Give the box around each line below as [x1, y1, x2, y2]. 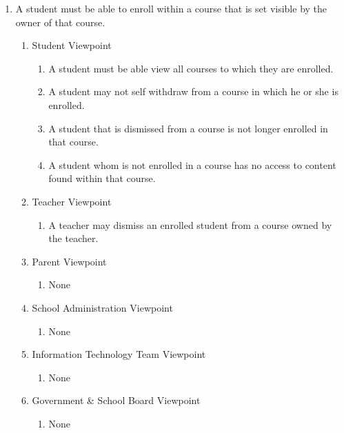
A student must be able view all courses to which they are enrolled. [48, 61, 334, 75]
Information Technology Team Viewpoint [32, 347, 206, 361]
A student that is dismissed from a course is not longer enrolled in [48, 121, 328, 135]
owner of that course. [15, 14, 105, 29]
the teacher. [48, 231, 99, 245]
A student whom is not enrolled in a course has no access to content [48, 157, 336, 172]
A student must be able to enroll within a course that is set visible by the [15, 1, 327, 15]
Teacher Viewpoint [32, 194, 112, 208]
